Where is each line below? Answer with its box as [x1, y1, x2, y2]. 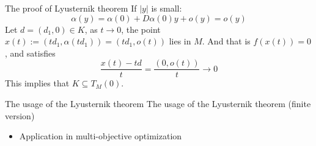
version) [5, 109, 35, 122]
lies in [169, 35, 191, 47]
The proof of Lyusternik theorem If [5, 2, 137, 14]
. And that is [202, 35, 251, 47]
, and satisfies [5, 46, 56, 59]
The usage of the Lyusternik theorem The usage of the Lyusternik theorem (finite [5, 97, 311, 110]
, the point [121, 23, 161, 35]
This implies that [5, 77, 70, 89]
